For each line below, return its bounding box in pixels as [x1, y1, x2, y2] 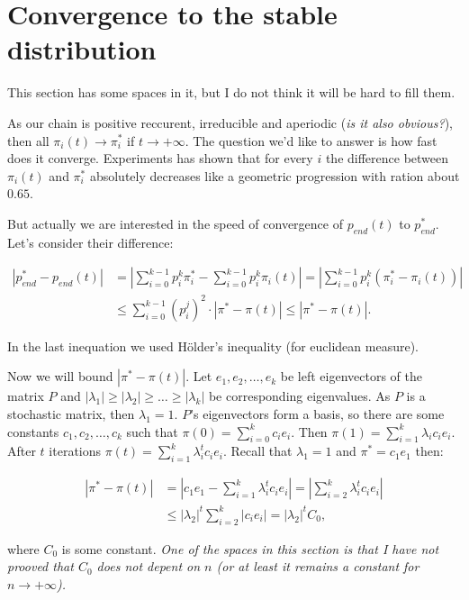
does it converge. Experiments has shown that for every [7, 149, 313, 168]
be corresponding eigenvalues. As [208, 386, 391, 405]
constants [7, 422, 59, 441]
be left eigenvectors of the [280, 367, 423, 386]
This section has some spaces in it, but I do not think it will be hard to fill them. [7, 83, 455, 102]
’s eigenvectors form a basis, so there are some [190, 405, 445, 423]
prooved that [7, 557, 74, 576]
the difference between [325, 149, 449, 168]
